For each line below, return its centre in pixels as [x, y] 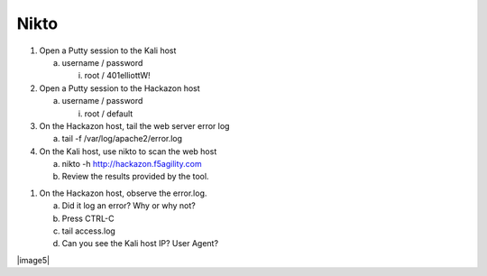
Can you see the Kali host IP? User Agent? [140, 244]
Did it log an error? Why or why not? [129, 206]
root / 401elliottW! [117, 76]
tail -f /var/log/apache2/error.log [122, 139]
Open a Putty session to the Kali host [108, 51]
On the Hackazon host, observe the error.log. [123, 193]
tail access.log [89, 231]
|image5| [33, 260]
